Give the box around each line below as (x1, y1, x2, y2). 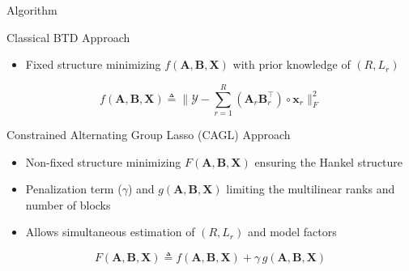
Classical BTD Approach (6, 28, 130, 45)
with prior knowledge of (232, 56, 351, 73)
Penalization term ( (25, 180, 122, 197)
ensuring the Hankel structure (254, 153, 403, 170)
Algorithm (6, 2, 58, 18)
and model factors (247, 223, 337, 240)
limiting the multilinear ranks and (226, 180, 395, 197)
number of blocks (25, 196, 111, 213)
